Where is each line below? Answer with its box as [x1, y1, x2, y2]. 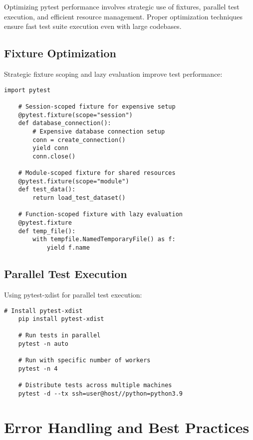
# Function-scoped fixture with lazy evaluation [18, 211, 183, 218]
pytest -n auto [18, 340, 68, 348]
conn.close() [32, 152, 76, 160]
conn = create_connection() [32, 136, 126, 144]
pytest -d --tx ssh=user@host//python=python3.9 [18, 390, 183, 398]
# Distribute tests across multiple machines [18, 382, 172, 389]
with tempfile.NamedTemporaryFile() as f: [32, 236, 176, 243]
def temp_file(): [18, 227, 76, 235]
